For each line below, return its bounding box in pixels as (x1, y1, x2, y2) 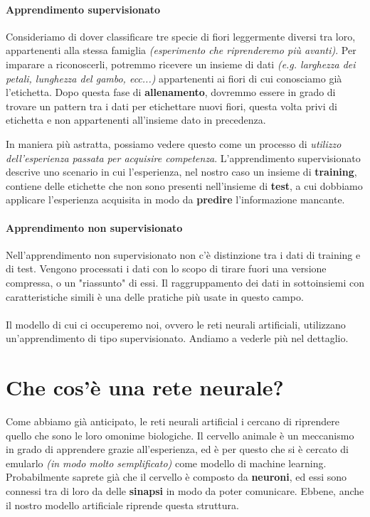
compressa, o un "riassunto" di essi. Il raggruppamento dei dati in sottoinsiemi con (6, 275, 364, 289)
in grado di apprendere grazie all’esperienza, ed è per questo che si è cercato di (6, 442, 349, 457)
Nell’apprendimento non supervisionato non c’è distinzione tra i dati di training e (6, 247, 361, 262)
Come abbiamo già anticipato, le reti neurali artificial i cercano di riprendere (6, 414, 339, 428)
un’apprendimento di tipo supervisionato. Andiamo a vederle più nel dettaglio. (6, 331, 349, 346)
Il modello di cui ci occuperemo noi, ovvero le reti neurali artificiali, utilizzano (6, 316, 346, 331)
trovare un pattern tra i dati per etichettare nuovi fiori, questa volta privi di (6, 98, 337, 113)
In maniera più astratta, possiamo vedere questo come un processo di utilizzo (6, 136, 342, 151)
